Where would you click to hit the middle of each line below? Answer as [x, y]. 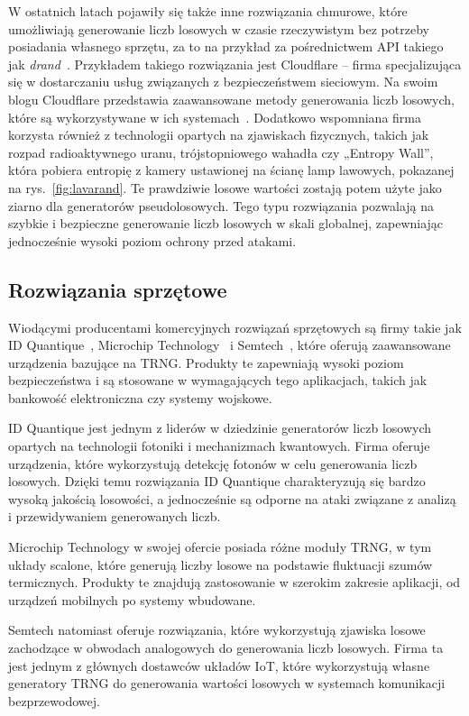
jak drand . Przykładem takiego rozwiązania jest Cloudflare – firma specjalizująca [235, 64]
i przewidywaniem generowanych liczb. [115, 516]
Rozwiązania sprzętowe [118, 289]
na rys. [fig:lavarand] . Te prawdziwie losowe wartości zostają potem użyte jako [225, 187]
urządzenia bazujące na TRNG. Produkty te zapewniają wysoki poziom [206, 362]
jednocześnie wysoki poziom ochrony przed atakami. [152, 240]
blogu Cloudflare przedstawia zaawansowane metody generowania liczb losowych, [231, 99]
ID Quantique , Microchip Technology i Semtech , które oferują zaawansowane [230, 345]
